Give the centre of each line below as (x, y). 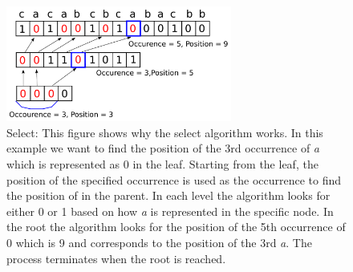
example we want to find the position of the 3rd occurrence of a (163, 148)
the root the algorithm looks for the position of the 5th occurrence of (176, 227)
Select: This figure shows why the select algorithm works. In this (165, 132)
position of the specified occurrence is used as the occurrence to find (174, 179)
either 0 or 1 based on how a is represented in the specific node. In (170, 211)
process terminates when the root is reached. (116, 258)
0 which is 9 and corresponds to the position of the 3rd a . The (159, 242)
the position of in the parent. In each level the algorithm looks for (168, 195)
